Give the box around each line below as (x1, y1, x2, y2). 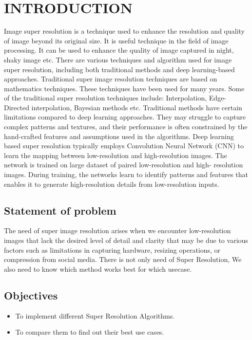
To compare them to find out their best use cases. (15, 327, 164, 337)
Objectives (4, 287, 58, 302)
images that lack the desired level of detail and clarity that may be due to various (4, 235, 248, 245)
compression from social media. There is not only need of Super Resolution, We (4, 254, 242, 264)
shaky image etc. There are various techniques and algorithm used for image (4, 54, 232, 64)
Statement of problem (4, 202, 116, 218)
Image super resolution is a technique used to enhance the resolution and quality (4, 26, 245, 36)
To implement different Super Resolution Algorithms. (15, 310, 175, 320)
